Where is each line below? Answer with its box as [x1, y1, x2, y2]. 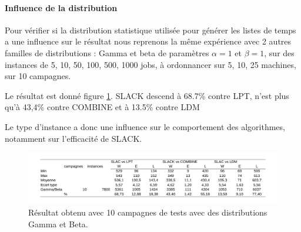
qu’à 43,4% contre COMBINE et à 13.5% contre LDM [5, 101, 200, 113]
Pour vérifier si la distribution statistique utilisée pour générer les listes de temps [5, 23, 296, 36]
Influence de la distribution [5, 1, 118, 13]
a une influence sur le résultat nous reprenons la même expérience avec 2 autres [5, 35, 292, 47]
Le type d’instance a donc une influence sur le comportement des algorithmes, [5, 120, 285, 132]
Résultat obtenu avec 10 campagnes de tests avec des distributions [28, 206, 267, 218]
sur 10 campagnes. [5, 70, 71, 82]
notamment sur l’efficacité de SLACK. [5, 132, 142, 144]
